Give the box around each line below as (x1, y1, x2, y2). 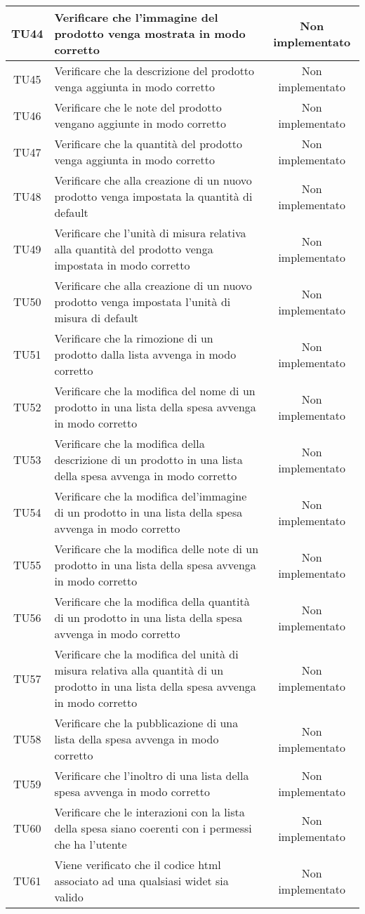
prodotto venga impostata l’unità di (54, 293, 231, 310)
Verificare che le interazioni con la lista (54, 804, 245, 820)
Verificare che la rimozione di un (54, 330, 213, 346)
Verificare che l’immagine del (54, 9, 218, 25)
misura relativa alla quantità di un (54, 662, 224, 678)
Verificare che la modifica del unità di (54, 646, 239, 662)
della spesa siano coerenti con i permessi (54, 820, 252, 836)
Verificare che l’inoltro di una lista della (54, 767, 249, 783)
